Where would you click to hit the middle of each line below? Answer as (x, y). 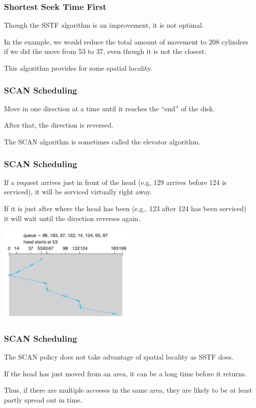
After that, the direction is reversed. (59, 125)
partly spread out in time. (43, 399)
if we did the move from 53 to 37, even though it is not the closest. (105, 51)
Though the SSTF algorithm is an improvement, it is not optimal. (104, 25)
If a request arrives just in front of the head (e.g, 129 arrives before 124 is (115, 182)
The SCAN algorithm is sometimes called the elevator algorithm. (102, 141)
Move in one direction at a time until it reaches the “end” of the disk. (109, 108)
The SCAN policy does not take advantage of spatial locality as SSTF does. (119, 356)
